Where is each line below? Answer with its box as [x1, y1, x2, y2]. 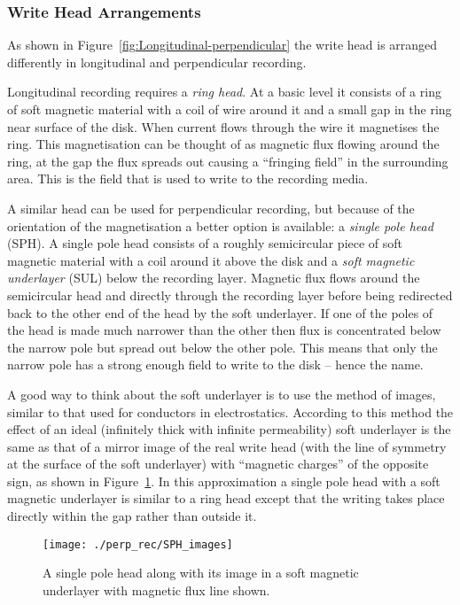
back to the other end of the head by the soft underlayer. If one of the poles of [7, 303, 433, 322]
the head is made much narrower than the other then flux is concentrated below [7, 321, 441, 339]
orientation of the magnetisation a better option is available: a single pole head [7, 216, 433, 235]
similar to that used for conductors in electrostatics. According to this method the [7, 402, 454, 421]
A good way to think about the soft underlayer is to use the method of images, [7, 384, 436, 403]
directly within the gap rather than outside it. [7, 507, 257, 525]
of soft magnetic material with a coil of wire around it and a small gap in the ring [7, 100, 452, 118]
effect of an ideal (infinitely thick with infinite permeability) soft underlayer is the [7, 420, 451, 438]
